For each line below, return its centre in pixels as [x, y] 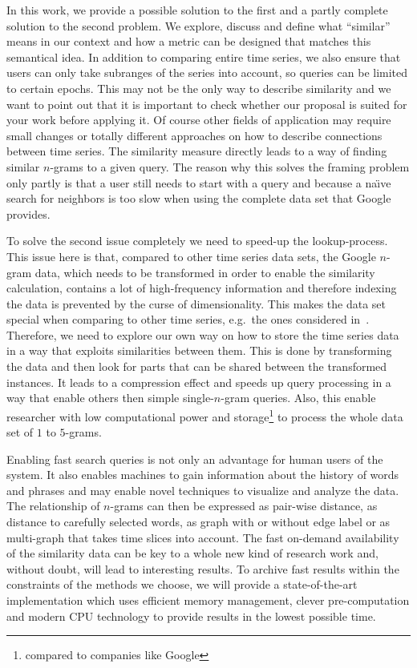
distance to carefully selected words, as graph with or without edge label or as [198, 522]
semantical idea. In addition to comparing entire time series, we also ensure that [204, 56]
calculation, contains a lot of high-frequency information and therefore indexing [202, 288]
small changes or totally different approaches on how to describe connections [194, 135]
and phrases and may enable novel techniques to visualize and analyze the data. [203, 490]
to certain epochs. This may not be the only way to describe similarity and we [199, 88]
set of [20, 432]
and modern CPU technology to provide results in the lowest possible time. [191, 616]
